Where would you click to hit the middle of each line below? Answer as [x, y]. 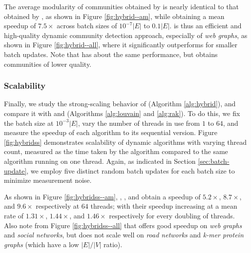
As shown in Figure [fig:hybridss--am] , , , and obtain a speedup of [102, 196]
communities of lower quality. [48, 64]
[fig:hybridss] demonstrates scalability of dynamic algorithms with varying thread [125, 142]
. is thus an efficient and [206, 26]
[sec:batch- [214, 161]
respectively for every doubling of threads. [172, 215]
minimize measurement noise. [48, 180]
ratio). [113, 244]
